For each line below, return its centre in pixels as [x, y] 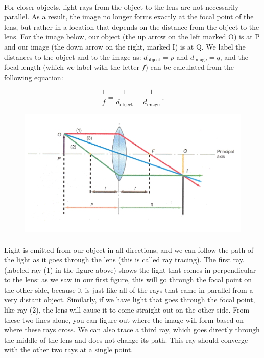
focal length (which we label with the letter [72, 67]
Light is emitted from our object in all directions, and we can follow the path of [129, 249]
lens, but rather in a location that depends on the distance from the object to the [132, 26]
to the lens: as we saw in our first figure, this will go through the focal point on [128, 280]
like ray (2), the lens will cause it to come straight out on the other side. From [127, 310]
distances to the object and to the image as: [73, 56]
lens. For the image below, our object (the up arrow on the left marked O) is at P [132, 37]
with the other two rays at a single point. [69, 350]
